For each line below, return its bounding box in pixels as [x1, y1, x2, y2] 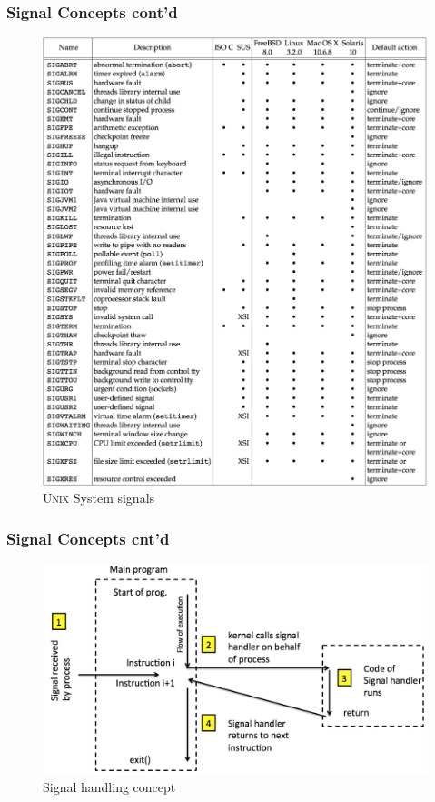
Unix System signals [43, 488, 155, 507]
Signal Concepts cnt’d [6, 526, 170, 549]
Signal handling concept [43, 777, 176, 797]
